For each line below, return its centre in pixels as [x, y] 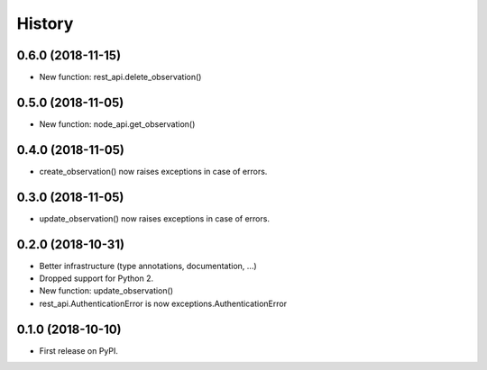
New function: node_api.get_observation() [117, 124]
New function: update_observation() [106, 291]
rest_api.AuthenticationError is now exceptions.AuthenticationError [163, 303]
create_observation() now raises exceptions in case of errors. [153, 171]
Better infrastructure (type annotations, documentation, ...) [148, 266]
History [45, 23]
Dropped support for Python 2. [96, 278]
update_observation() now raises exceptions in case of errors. [155, 218]
